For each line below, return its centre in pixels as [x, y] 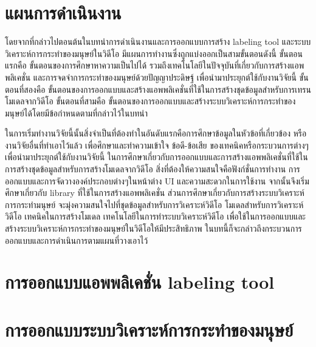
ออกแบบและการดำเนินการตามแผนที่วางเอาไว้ [77, 240]
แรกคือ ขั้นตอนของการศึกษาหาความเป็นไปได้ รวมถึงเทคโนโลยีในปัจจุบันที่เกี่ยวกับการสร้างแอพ [155, 65]
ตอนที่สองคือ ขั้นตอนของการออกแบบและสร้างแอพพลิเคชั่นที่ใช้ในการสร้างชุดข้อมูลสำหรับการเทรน [158, 89]
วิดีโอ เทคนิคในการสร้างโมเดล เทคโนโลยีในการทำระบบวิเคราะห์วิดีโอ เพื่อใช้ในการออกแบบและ [155, 216]
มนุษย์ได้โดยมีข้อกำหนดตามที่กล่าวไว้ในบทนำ [76, 113]
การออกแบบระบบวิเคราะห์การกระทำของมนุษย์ [149, 329]
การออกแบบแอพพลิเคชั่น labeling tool [140, 282]
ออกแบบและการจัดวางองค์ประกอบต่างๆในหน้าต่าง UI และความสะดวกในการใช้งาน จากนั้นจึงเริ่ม [157, 180]
